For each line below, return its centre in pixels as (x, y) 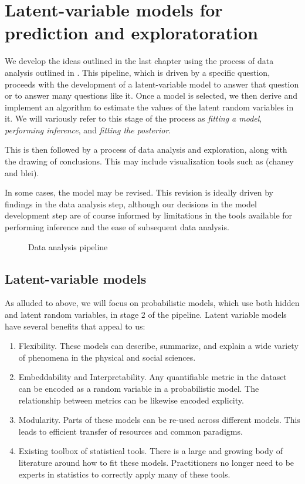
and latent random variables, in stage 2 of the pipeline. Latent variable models (146, 315)
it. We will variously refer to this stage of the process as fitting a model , (133, 118)
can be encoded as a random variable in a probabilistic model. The (139, 388)
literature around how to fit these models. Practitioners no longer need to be (156, 462)
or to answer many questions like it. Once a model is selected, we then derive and (151, 95)
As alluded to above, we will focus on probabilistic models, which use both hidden (152, 303)
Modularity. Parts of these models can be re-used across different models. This (159, 420)
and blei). (22, 172)
